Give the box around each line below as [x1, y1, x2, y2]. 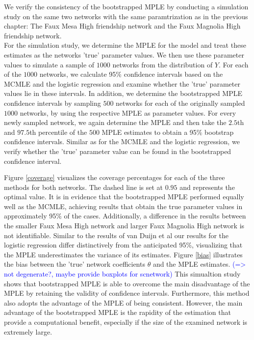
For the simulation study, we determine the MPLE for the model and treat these [4, 40, 246, 50]
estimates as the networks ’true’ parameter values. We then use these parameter [4, 49, 244, 60]
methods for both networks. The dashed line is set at [4, 182, 163, 192]
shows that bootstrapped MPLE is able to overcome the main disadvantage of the [4, 278, 250, 288]
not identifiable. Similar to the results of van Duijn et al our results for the [4, 230, 229, 240]
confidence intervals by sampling [4, 97, 101, 108]
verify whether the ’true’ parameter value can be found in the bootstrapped [4, 146, 231, 156]
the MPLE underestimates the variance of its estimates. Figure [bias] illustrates [4, 249, 243, 259]
